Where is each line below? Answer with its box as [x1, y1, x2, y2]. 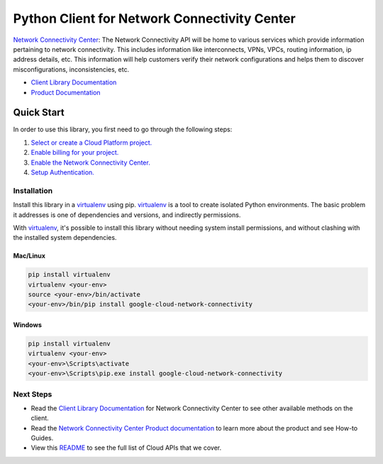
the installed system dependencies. [13, 233, 117, 242]
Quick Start [13, 106, 65, 118]
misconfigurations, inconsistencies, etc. [13, 65, 130, 74]
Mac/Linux [13, 252, 46, 260]
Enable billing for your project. [30, 148, 119, 157]
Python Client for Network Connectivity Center [13, 11, 296, 26]
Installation [13, 185, 53, 195]
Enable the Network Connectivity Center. [30, 158, 150, 167]
